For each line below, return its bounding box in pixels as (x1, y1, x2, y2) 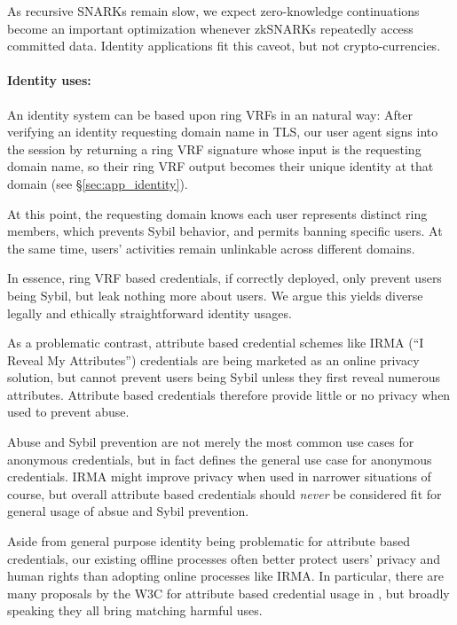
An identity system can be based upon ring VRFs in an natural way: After (7, 105, 414, 123)
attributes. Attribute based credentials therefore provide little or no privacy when (7, 385, 451, 403)
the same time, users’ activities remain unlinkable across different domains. (7, 238, 415, 257)
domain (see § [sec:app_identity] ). (7, 174, 188, 192)
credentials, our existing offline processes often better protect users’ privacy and (7, 549, 441, 567)
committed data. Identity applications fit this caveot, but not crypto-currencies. (7, 36, 441, 55)
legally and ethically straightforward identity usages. (7, 303, 292, 322)
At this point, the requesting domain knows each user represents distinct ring (7, 204, 428, 223)
